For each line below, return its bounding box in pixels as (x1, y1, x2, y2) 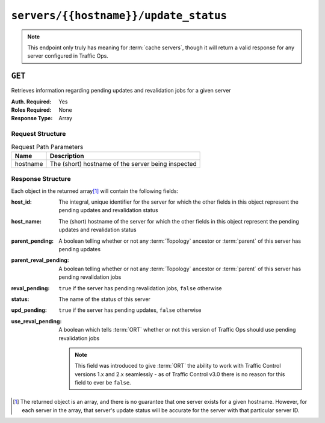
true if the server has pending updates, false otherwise (58, 306, 202, 314)
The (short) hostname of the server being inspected (49, 159, 197, 168)
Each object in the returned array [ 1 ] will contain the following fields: (11, 187, 179, 195)
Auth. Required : (11, 98, 52, 105)
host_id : (11, 198, 32, 205)
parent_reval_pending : (11, 257, 69, 264)
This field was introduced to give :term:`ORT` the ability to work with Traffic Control (75, 362, 281, 370)
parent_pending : (11, 237, 54, 245)
